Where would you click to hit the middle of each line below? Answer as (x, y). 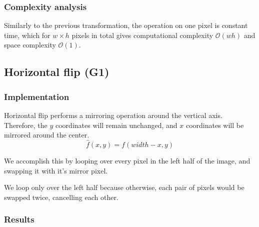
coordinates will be (215, 125)
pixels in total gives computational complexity (142, 35)
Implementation (37, 96)
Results (19, 219)
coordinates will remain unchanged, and (116, 125)
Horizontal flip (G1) (57, 72)
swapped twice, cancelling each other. (61, 197)
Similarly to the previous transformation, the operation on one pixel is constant (126, 25)
